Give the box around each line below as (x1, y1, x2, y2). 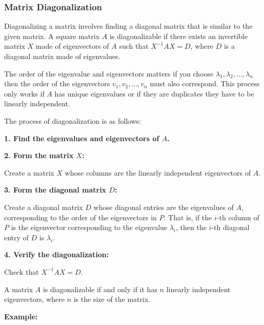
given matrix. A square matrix (4, 30, 100, 41)
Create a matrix (4, 167, 54, 178)
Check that (4, 266, 39, 277)
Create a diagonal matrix (4, 201, 83, 212)
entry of (4, 232, 29, 242)
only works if (4, 88, 45, 99)
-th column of (216, 212, 259, 222)
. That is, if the (164, 212, 212, 222)
